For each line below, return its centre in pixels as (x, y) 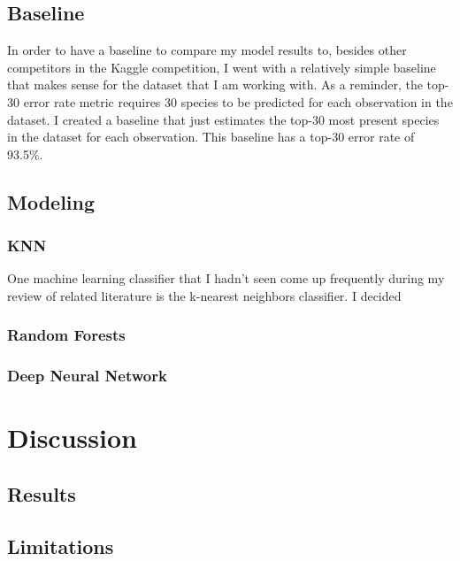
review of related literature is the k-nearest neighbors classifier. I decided (204, 295)
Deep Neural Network (87, 376)
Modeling (51, 201)
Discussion (72, 438)
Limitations (61, 546)
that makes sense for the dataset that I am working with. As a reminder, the (215, 85)
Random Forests (66, 335)
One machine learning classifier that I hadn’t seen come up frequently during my (226, 278)
